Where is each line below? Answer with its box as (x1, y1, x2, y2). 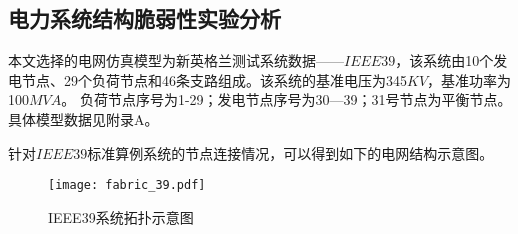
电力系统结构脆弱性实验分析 (8, 3, 281, 34)
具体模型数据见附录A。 (8, 108, 159, 129)
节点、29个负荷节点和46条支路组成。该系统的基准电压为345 (21, 69, 407, 90)
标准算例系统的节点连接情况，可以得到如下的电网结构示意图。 (87, 142, 494, 163)
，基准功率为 (427, 69, 512, 90)
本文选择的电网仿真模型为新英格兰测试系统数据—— (8, 50, 344, 71)
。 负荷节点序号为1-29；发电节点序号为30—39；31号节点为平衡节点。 (61, 89, 512, 110)
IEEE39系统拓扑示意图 (48, 206, 194, 227)
